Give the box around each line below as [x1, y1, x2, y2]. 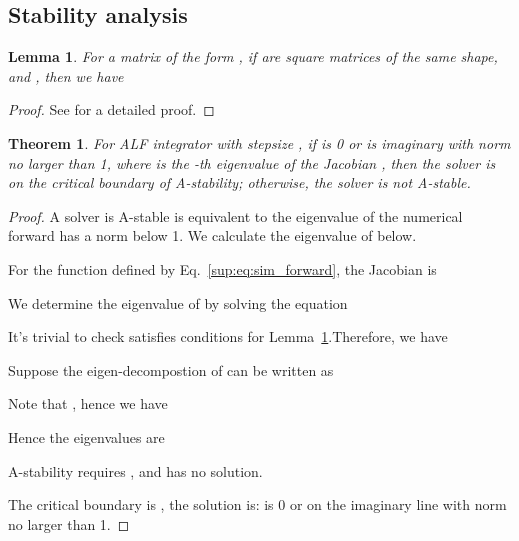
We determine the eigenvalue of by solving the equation [8, 292, 348, 313]
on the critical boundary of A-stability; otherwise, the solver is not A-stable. [8, 172, 471, 193]
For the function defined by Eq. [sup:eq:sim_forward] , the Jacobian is [8, 258, 437, 279]
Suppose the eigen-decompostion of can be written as [8, 359, 334, 380]
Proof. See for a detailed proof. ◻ [8, 99, 215, 120]
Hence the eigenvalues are [8, 426, 165, 447]
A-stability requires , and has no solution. [8, 460, 263, 481]
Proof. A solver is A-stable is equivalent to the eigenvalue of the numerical [8, 205, 463, 226]
